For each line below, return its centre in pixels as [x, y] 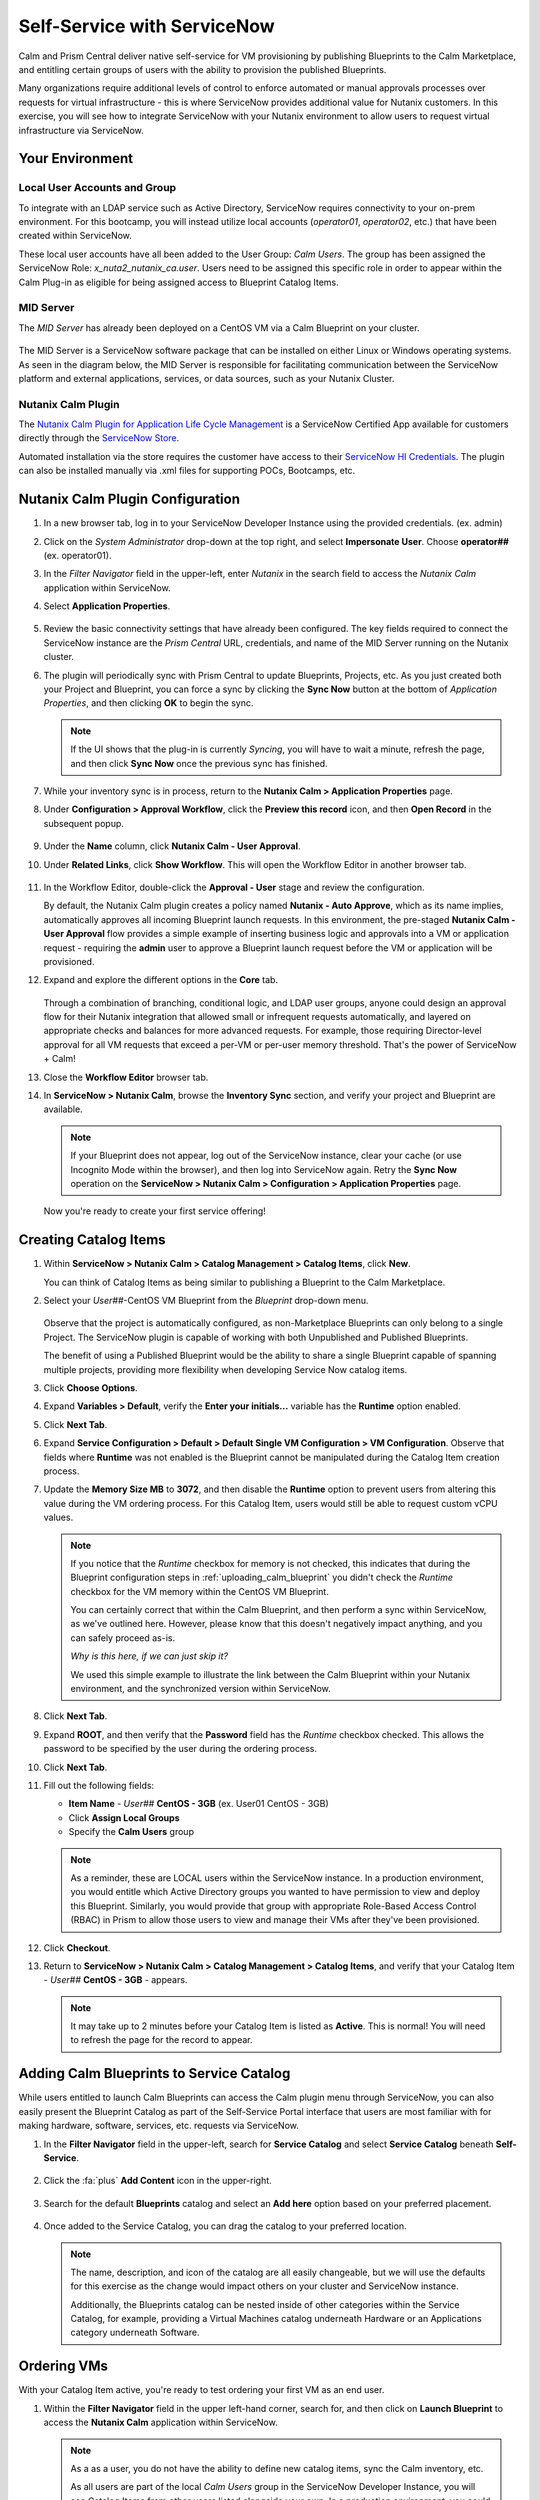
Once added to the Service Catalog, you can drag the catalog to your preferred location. [225, 2226]
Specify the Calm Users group [131, 1832]
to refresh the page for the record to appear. [162, 2040]
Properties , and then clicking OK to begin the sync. [148, 703]
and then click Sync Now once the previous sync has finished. [199, 763]
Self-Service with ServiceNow [146, 26]
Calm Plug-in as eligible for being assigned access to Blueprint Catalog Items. [178, 282]
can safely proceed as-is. [122, 1637]
